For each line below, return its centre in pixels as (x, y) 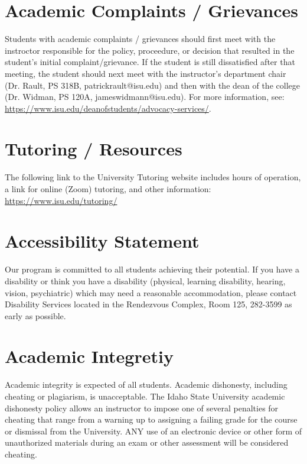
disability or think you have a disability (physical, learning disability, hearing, (145, 280)
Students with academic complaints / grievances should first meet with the (140, 39)
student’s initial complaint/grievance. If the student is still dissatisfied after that (150, 62)
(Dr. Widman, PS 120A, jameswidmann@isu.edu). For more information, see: (145, 97)
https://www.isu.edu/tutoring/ (61, 200)
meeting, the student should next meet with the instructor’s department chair (146, 73)
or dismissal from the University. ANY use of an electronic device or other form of (153, 431)
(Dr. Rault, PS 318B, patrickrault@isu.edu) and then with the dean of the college (152, 85)
